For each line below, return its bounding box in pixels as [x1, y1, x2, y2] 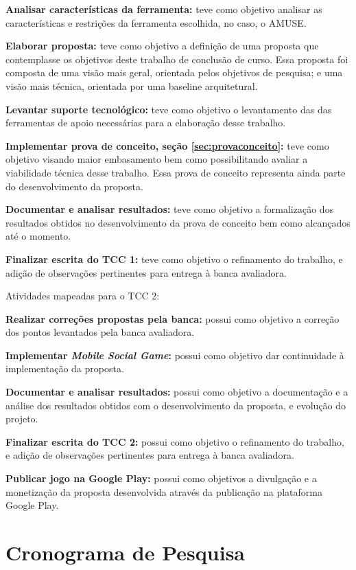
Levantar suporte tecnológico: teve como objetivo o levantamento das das [5, 102, 332, 116]
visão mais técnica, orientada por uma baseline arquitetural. [5, 78, 258, 93]
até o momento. [5, 229, 71, 243]
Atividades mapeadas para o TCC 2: [5, 288, 160, 303]
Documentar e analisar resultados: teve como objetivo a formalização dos [5, 202, 334, 216]
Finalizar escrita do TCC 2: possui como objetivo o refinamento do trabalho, [5, 434, 344, 448]
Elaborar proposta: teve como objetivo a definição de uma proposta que [5, 38, 319, 53]
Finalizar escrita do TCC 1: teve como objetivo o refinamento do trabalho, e [5, 251, 343, 266]
